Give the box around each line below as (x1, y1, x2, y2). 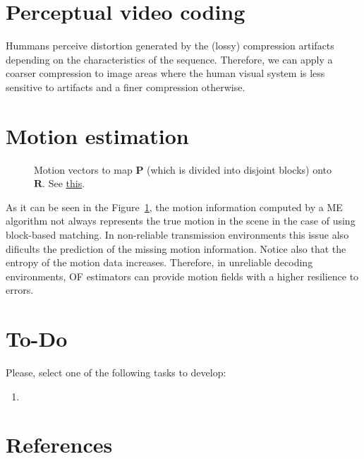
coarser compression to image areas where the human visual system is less (6, 66, 325, 81)
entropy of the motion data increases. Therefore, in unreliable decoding (6, 255, 313, 270)
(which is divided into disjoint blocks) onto (147, 162, 332, 177)
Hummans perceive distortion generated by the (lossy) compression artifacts (6, 38, 334, 53)
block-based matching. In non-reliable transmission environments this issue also (6, 227, 349, 242)
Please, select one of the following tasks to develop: (6, 365, 226, 380)
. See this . (42, 176, 85, 191)
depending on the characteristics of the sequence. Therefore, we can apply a (6, 52, 333, 66)
